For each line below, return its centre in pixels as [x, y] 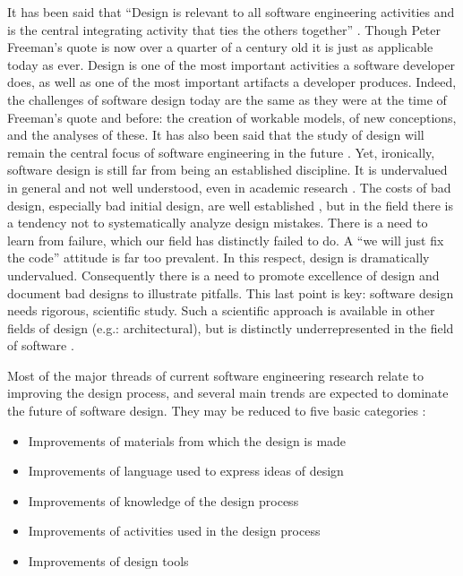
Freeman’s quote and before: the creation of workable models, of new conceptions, [232, 117]
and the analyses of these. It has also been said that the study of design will [216, 135]
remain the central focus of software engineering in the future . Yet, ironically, [221, 152]
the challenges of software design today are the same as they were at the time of [227, 99]
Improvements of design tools [108, 561]
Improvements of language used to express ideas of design [186, 471]
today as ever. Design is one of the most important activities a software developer [231, 64]
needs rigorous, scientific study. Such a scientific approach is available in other [221, 310]
